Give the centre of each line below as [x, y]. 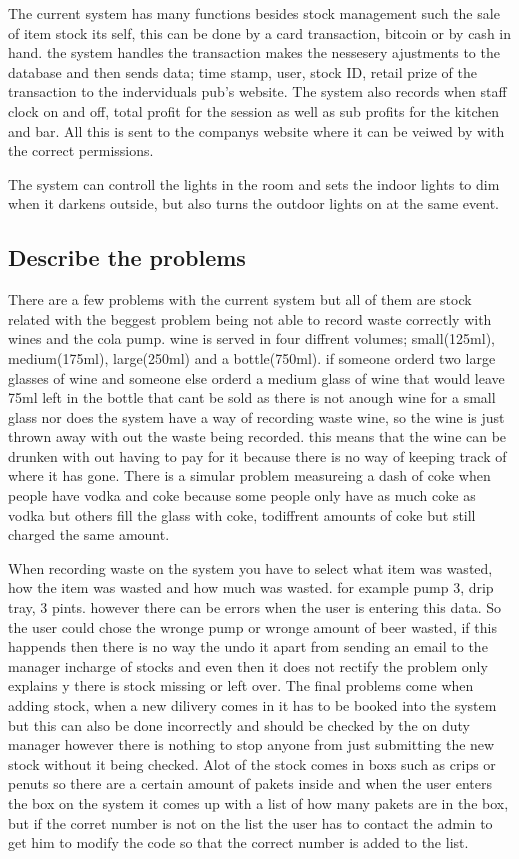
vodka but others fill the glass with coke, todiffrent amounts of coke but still [242, 514]
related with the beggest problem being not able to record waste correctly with [250, 318]
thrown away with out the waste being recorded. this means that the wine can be [257, 436]
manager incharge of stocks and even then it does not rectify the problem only [248, 665]
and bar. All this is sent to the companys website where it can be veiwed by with [256, 130]
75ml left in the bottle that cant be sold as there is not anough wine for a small [252, 397]
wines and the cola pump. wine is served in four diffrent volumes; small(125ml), [251, 338]
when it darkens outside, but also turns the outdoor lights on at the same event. [253, 203]
